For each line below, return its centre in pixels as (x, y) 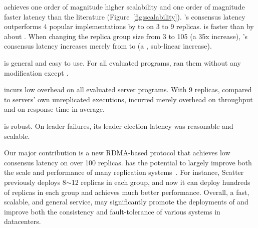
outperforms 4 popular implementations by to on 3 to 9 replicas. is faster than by (129, 26)
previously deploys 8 (35, 182)
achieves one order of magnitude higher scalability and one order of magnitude (124, 7)
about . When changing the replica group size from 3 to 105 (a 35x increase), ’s (126, 36)
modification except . (36, 72)
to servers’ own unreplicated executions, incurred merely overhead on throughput (128, 99)
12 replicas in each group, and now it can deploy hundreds (161, 182)
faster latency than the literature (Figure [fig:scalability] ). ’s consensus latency (125, 16)
